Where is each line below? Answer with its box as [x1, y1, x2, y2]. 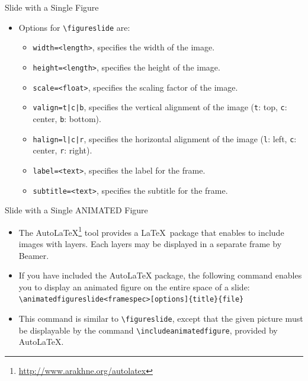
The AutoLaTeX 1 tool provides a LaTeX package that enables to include [18, 224, 284, 238]
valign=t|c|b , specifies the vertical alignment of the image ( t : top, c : [33, 101, 287, 113]
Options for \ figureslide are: [18, 21, 130, 33]
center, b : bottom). [33, 112, 101, 124]
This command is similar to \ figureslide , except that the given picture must [18, 312, 303, 325]
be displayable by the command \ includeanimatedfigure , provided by [18, 324, 278, 336]
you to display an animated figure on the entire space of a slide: [18, 280, 250, 293]
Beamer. [18, 249, 49, 261]
